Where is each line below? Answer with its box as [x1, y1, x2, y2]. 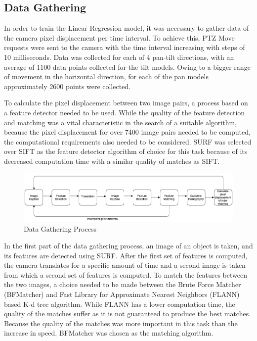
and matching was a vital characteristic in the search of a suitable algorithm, [4, 117, 237, 127]
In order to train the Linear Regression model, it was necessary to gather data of [4, 23, 249, 33]
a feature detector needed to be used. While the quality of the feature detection [4, 107, 245, 117]
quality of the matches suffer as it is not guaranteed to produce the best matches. [4, 308, 251, 319]
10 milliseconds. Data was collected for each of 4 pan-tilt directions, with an [4, 51, 234, 62]
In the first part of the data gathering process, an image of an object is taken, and [4, 240, 253, 250]
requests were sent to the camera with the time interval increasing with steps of [4, 42, 245, 52]
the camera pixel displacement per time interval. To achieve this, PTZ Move [4, 32, 235, 43]
